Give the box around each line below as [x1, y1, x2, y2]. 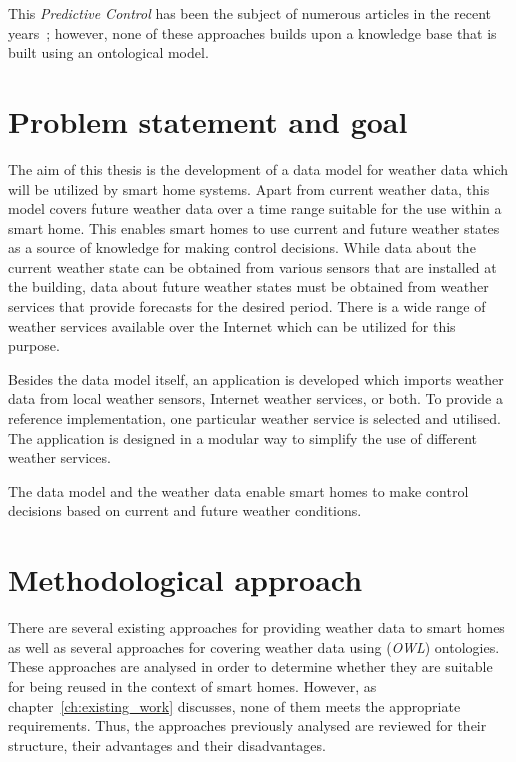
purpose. [8, 335, 60, 356]
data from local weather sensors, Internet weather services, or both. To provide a [8, 388, 503, 409]
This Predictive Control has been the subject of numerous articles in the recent [8, 3, 492, 23]
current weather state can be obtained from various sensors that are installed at [8, 256, 497, 277]
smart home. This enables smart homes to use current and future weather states [8, 217, 500, 238]
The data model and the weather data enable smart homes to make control [8, 480, 469, 501]
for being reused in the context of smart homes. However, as [8, 675, 377, 696]
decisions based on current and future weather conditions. [8, 500, 362, 521]
